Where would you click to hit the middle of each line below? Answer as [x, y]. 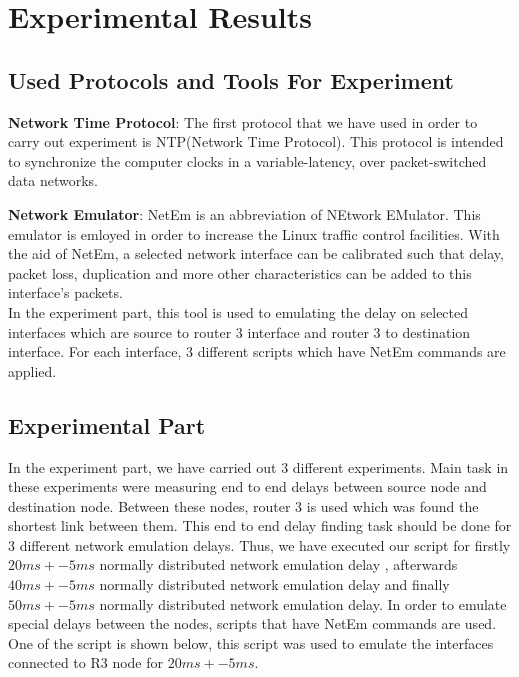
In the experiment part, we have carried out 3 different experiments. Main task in [258, 466]
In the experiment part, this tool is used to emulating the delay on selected [238, 311]
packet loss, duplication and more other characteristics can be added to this [240, 272]
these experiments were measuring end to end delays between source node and [247, 486]
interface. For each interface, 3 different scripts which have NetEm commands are [257, 351]
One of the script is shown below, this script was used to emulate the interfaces [251, 642]
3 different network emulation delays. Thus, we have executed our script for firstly [259, 544]
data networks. [53, 180]
